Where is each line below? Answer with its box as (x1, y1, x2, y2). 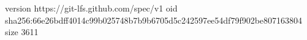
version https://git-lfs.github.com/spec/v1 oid (5, 2, 178, 14)
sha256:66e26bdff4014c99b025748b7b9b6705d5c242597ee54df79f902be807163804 (5, 13, 303, 26)
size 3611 (5, 25, 39, 38)
